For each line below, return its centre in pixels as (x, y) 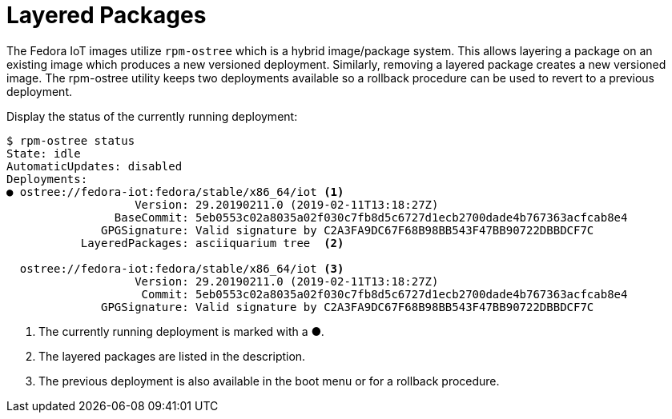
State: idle (44, 153)
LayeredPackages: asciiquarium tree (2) (212, 243)
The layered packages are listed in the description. (172, 356)
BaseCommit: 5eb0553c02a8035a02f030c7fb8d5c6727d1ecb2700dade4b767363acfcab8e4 (371, 217)
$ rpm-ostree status (71, 140)
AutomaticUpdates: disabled (95, 166)
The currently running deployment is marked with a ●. (181, 331)
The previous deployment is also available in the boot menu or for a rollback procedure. (269, 381)
